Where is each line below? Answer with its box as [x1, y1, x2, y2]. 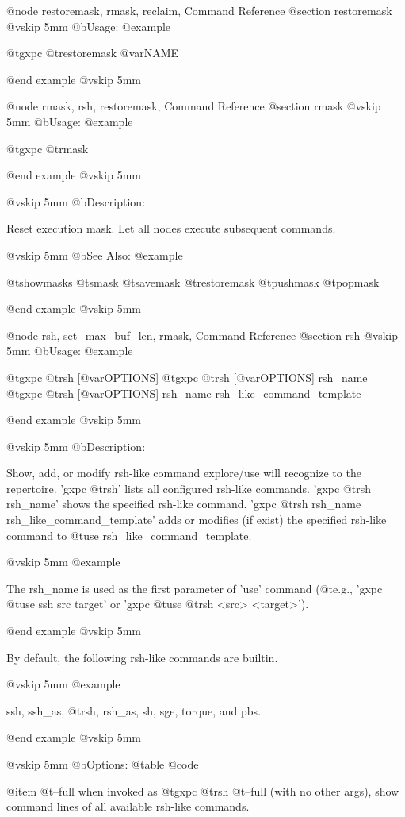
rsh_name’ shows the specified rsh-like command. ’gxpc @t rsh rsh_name [6, 495, 361, 512]
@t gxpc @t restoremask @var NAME [6, 44, 179, 61]
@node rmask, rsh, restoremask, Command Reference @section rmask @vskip [6, 98, 381, 114]
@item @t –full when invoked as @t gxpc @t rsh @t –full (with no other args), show [6, 782, 399, 799]
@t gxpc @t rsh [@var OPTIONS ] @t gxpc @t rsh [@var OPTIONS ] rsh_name [6, 368, 368, 385]
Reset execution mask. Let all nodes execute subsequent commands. [6, 220, 336, 237]
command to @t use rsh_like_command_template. [6, 526, 252, 543]
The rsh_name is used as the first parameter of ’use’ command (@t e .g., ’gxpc [6, 580, 383, 596]
